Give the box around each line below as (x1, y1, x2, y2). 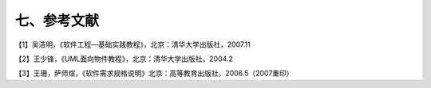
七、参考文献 (14, 12, 100, 29)
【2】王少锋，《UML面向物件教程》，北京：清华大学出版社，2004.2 (14, 54, 233, 63)
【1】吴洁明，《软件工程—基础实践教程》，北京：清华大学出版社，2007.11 (14, 40, 251, 49)
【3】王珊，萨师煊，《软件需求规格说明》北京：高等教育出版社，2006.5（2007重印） (14, 68, 295, 78)
